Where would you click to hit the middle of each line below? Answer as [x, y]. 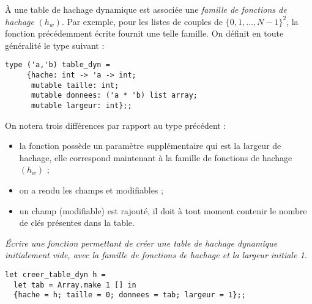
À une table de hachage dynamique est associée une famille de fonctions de [146, 9]
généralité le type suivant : [55, 45]
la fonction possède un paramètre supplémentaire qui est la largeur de [150, 146]
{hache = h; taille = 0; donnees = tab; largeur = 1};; [130, 295]
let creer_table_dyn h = [55, 275]
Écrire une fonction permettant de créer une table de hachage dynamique [141, 243]
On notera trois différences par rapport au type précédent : [116, 125]
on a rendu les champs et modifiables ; [91, 190]
